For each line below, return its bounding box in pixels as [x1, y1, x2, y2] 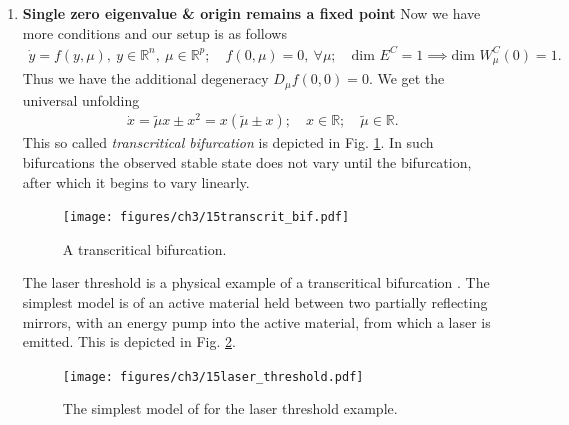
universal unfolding [22, 89, 140, 110]
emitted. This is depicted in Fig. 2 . [22, 331, 236, 352]
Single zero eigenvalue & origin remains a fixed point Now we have [22, 3, 481, 23]
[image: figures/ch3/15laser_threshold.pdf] [62, 369, 364, 384]
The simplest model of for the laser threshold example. [62, 398, 398, 419]
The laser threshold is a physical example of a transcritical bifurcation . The [22, 272, 490, 293]
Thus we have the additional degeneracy [22, 68, 269, 89]
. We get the [368, 68, 445, 89]
